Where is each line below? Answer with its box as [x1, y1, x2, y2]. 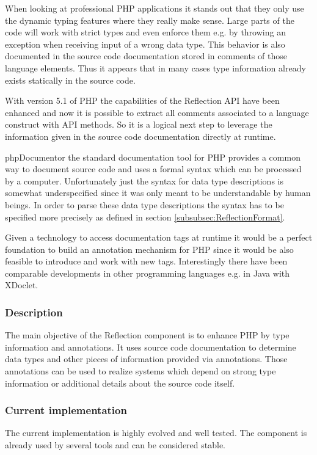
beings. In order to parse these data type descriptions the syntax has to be [5, 198, 284, 211]
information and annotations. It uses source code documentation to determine [5, 340, 296, 353]
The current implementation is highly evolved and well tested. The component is [5, 426, 307, 439]
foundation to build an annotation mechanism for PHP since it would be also [5, 242, 294, 255]
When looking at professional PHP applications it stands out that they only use [5, 2, 304, 14]
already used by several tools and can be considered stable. [5, 439, 225, 451]
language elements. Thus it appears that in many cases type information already [5, 61, 306, 74]
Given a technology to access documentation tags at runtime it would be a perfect [5, 231, 313, 244]
